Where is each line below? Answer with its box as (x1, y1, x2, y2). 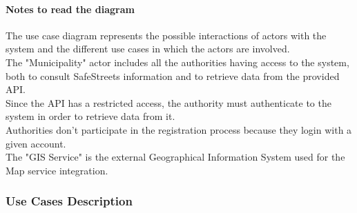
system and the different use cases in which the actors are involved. (6, 41, 290, 56)
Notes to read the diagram (6, 1, 135, 16)
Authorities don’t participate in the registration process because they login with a (6, 122, 352, 136)
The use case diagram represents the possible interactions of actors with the (6, 28, 327, 42)
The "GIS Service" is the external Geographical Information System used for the (6, 150, 345, 164)
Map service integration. (6, 163, 108, 177)
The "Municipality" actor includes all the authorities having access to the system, (6, 54, 349, 69)
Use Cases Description (6, 192, 133, 210)
